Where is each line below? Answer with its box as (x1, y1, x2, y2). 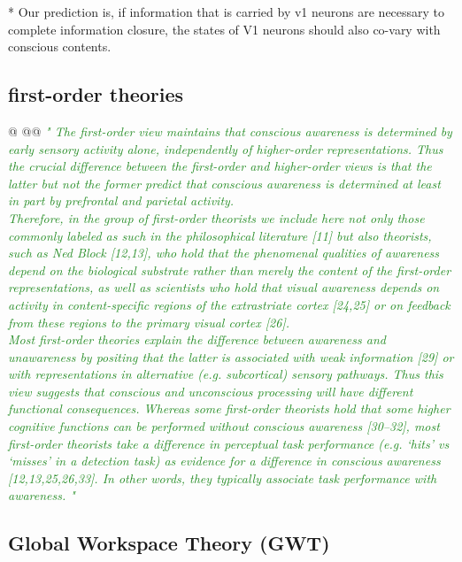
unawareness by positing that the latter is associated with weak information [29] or (8, 347, 454, 366)
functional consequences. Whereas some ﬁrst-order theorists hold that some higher (8, 399, 450, 418)
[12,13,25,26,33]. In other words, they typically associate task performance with (8, 468, 437, 487)
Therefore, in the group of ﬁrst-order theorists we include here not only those (8, 208, 425, 227)
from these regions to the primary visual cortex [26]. (8, 312, 290, 331)
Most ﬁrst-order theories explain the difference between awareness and (8, 330, 386, 349)
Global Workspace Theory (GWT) (8, 529, 330, 557)
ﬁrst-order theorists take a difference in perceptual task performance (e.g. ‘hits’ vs (8, 434, 450, 452)
